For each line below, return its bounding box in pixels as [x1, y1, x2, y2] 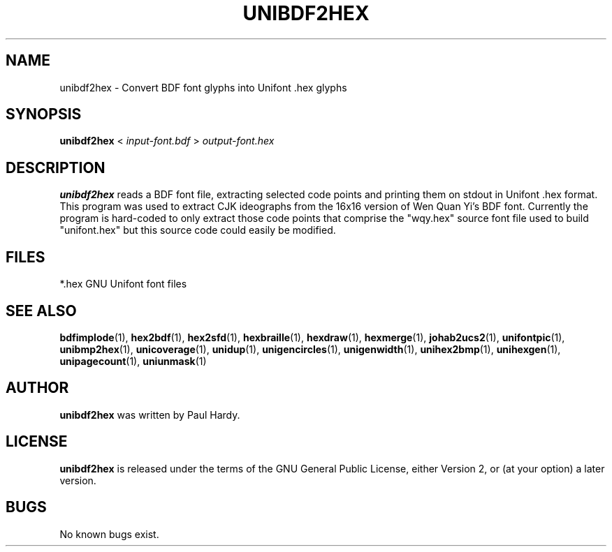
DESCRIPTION [6, 158, 105, 177]
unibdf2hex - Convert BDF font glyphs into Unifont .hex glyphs [59, 81, 347, 94]
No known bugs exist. [59, 528, 159, 540]
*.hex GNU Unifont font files [59, 278, 187, 290]
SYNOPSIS [6, 105, 82, 124]
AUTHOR [6, 379, 69, 397]
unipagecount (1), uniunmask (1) [59, 355, 207, 367]
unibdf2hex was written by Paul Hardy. [59, 408, 240, 421]
